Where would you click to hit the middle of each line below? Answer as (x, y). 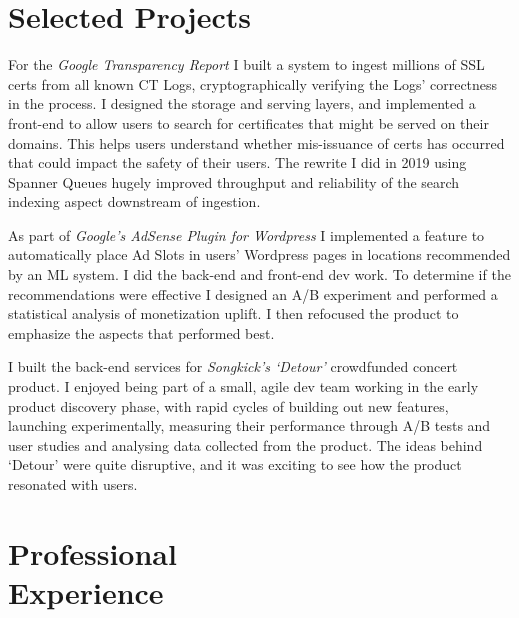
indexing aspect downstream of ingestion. (134, 201)
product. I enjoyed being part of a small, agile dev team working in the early (243, 386)
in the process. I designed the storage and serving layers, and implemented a (242, 103)
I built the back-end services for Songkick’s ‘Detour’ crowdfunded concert (233, 366)
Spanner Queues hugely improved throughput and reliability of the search (234, 181)
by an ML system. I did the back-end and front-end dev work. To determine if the (259, 274)
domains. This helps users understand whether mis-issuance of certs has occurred (256, 142)
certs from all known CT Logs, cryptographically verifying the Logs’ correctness (253, 83)
